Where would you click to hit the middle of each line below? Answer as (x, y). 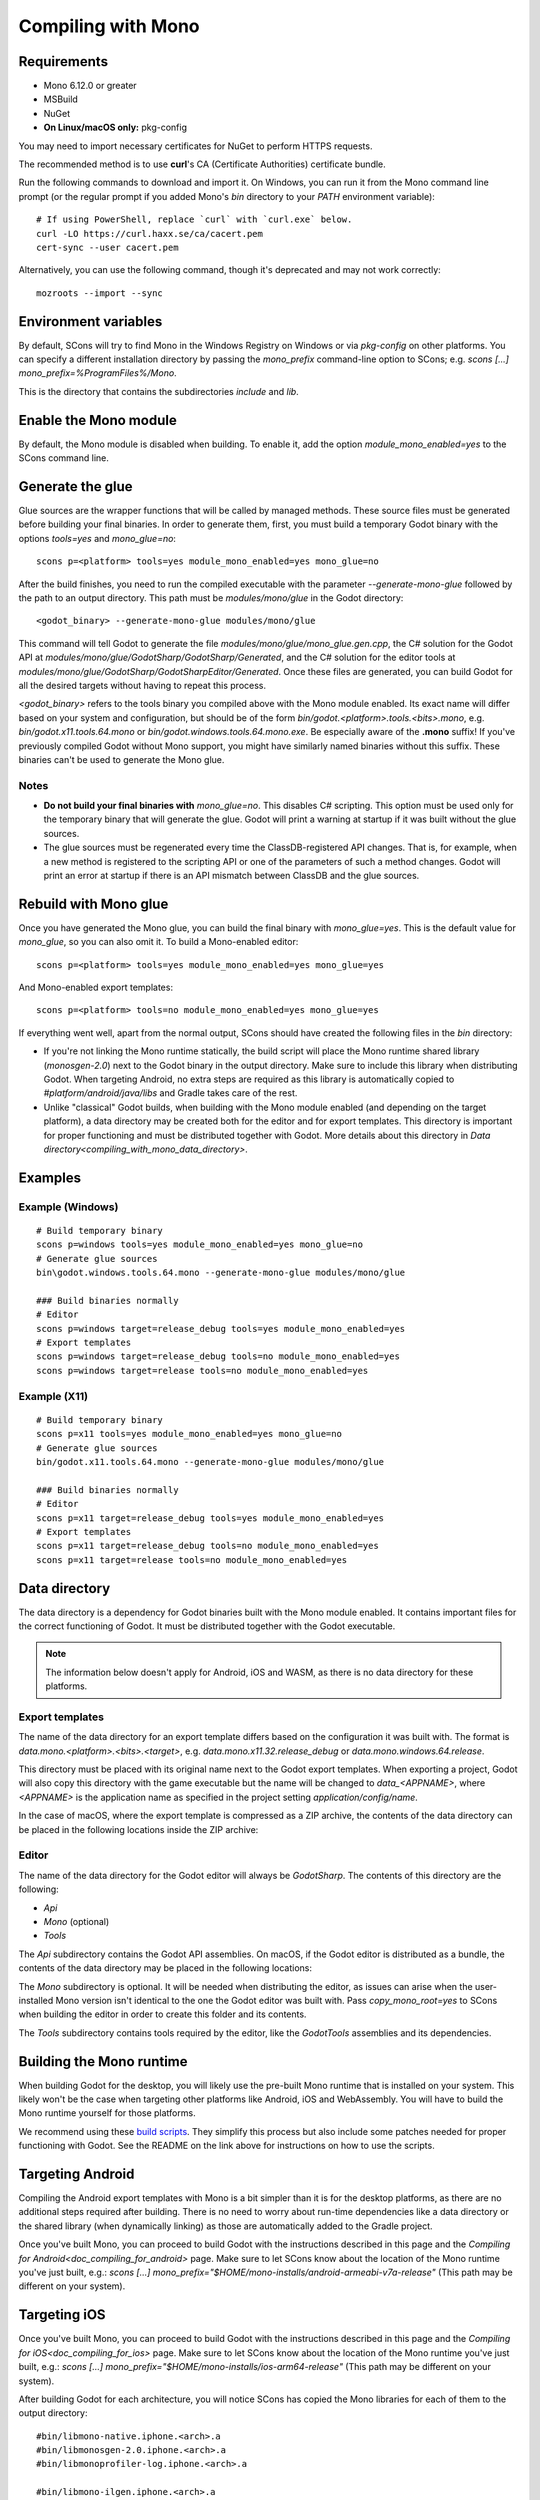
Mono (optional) (76, 1921)
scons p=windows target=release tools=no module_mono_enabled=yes (202, 1370)
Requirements (63, 61)
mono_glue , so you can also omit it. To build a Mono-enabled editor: (158, 942)
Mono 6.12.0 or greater (90, 86)
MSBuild (61, 99)
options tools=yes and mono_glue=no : (97, 538)
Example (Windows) (68, 1207)
